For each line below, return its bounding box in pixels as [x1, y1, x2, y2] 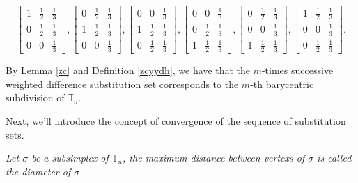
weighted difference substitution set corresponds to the [6, 76, 239, 91]
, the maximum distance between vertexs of [123, 150, 305, 165]
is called [317, 150, 352, 165]
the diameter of [6, 164, 71, 178]
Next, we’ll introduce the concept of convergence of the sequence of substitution [6, 113, 346, 128]
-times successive [261, 63, 334, 78]
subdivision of [6, 90, 65, 105]
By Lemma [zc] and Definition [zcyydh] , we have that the [6, 63, 250, 78]
